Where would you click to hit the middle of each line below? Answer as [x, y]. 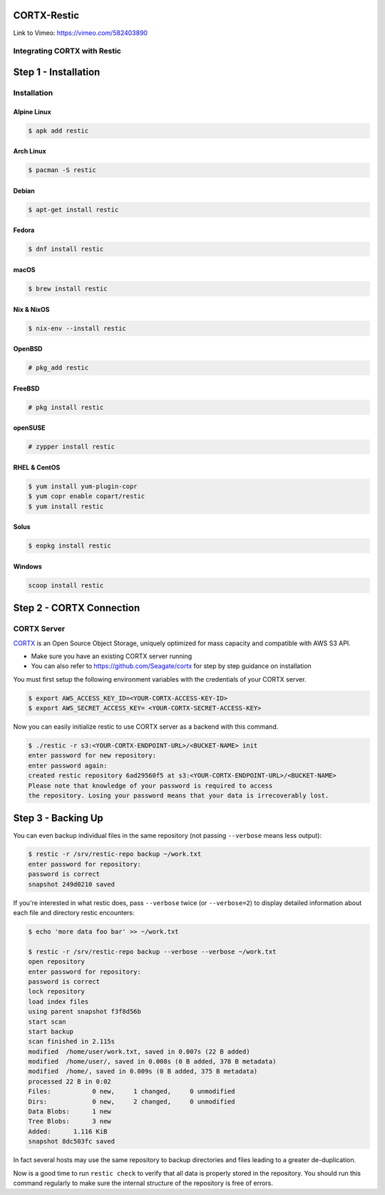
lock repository [57, 992]
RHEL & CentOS [37, 467]
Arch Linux [30, 151]
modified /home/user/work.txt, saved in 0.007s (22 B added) [139, 1052]
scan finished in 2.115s [72, 1042]
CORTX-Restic [46, 15]
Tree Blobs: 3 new [70, 1121]
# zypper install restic [72, 447]
